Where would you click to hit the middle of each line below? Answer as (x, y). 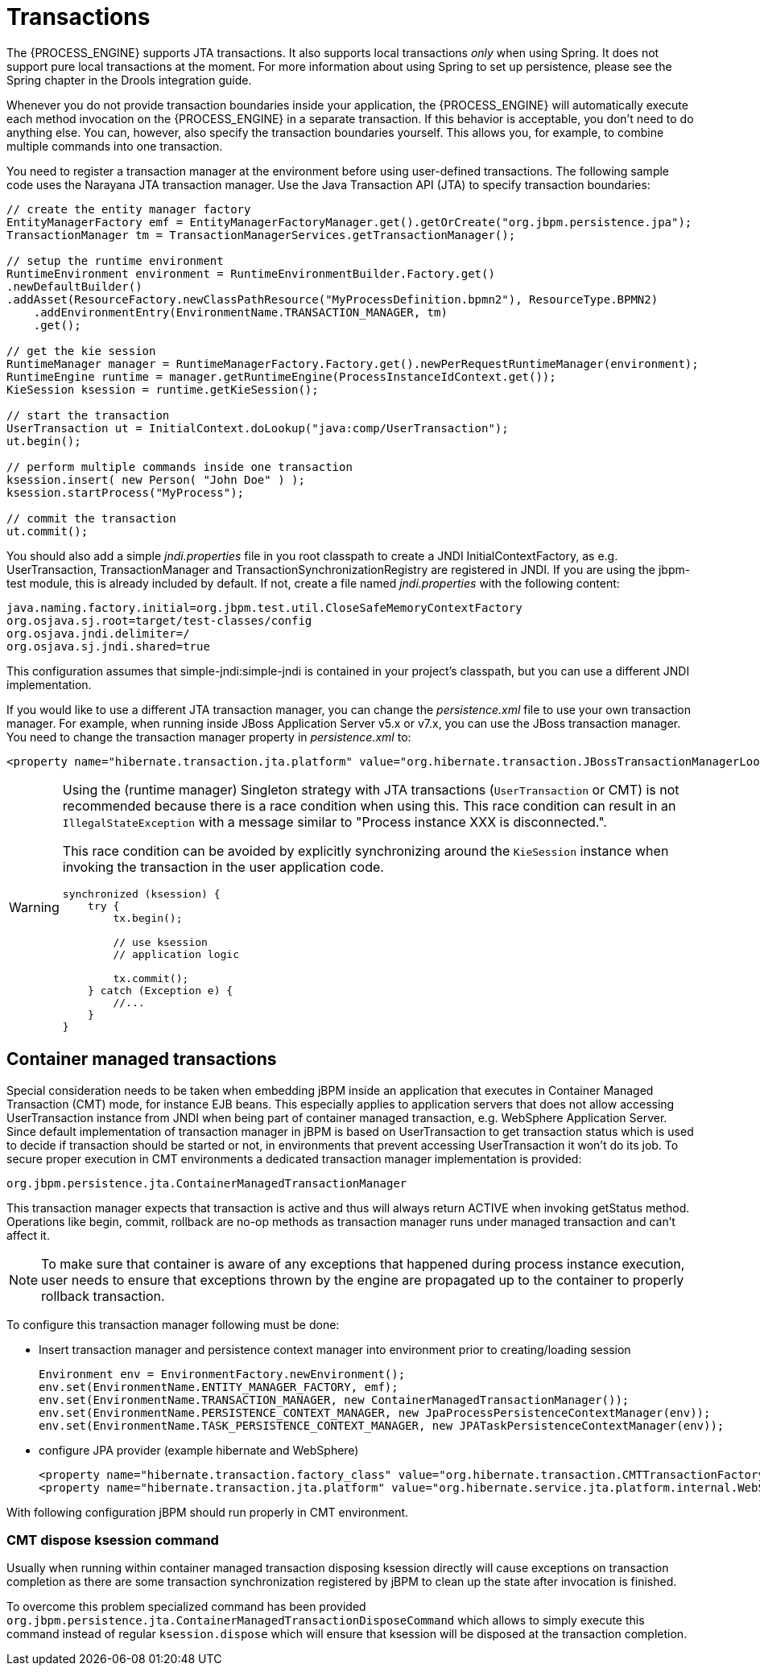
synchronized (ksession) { (141, 894)
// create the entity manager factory (129, 209)
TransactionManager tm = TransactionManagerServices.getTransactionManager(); (261, 235)
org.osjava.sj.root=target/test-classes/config (159, 620)
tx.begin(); (148, 918)
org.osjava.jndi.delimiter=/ (98, 633)
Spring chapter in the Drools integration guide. (129, 80)
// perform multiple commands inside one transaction (180, 467)
